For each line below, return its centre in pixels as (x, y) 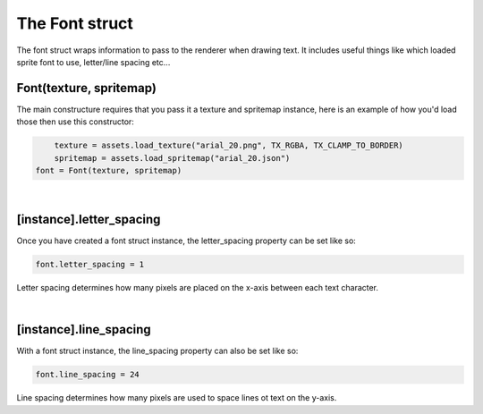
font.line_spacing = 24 (88, 375)
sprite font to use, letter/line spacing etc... (93, 62)
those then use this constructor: (75, 122)
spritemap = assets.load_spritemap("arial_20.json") (172, 158)
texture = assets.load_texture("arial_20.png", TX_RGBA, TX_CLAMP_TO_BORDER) (229, 146)
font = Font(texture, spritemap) (109, 170)
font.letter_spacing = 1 (90, 264)
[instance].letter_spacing (89, 219)
